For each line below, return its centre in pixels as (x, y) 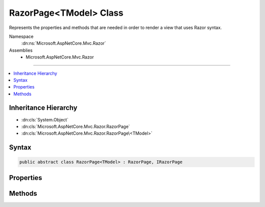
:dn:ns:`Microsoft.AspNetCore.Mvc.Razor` (64, 43)
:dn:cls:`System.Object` (45, 119)
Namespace (21, 36)
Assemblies (21, 50)
